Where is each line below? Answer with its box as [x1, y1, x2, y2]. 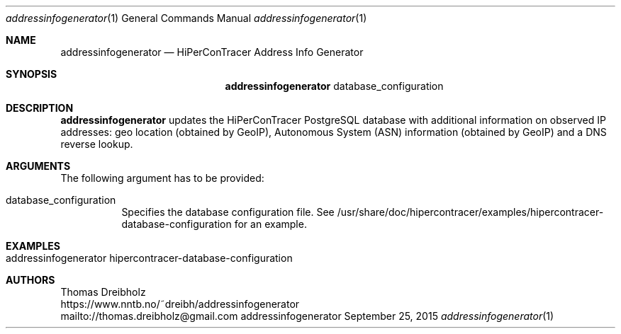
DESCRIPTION [6, 102, 74, 114]
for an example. [234, 218, 307, 230]
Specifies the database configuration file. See [121, 206, 335, 218]
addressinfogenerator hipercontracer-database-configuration [6, 252, 293, 264]
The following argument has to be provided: [60, 172, 264, 184]
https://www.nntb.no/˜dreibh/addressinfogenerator [60, 298, 300, 310]
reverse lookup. [60, 138, 133, 150]
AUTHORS [6, 274, 55, 286]
